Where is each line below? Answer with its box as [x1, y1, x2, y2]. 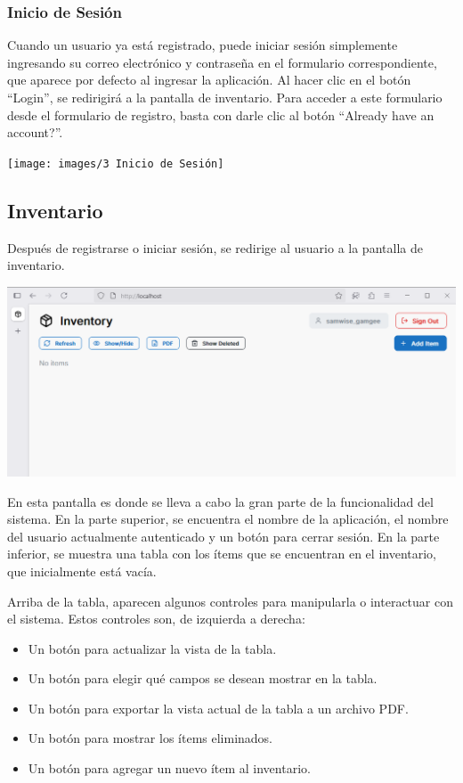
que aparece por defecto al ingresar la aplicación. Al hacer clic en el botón [7, 70, 411, 89]
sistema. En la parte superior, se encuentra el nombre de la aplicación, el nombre [7, 510, 449, 528]
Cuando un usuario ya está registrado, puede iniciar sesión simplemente [7, 36, 398, 54]
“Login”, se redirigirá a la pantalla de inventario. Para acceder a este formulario [7, 88, 443, 106]
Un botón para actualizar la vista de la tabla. [28, 639, 277, 657]
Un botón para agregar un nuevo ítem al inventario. [28, 759, 311, 778]
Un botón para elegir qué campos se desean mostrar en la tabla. [28, 669, 378, 688]
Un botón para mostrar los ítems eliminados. [28, 729, 272, 747]
